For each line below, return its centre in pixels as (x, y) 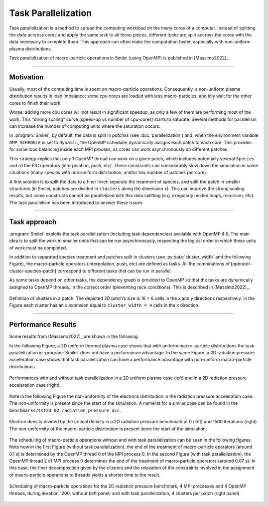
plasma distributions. (31, 49)
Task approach (33, 222)
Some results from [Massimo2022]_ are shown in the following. (74, 336)
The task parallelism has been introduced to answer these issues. (76, 203)
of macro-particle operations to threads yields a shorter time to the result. (85, 475)
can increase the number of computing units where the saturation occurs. (85, 126)
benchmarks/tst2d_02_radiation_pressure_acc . (65, 410)
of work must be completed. (38, 248)
